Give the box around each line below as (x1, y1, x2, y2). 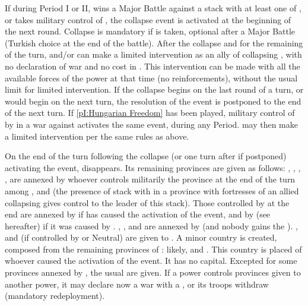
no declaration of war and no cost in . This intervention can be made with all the (5, 59, 300, 72)
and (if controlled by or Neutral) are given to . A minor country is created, (5, 231, 277, 244)
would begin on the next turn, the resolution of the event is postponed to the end (5, 94, 301, 107)
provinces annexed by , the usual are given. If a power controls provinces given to (5, 266, 301, 279)
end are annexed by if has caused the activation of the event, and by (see (5, 208, 271, 220)
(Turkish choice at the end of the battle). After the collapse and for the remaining (5, 36, 303, 49)
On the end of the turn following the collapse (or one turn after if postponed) (5, 150, 287, 162)
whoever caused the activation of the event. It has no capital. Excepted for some (5, 254, 297, 267)
